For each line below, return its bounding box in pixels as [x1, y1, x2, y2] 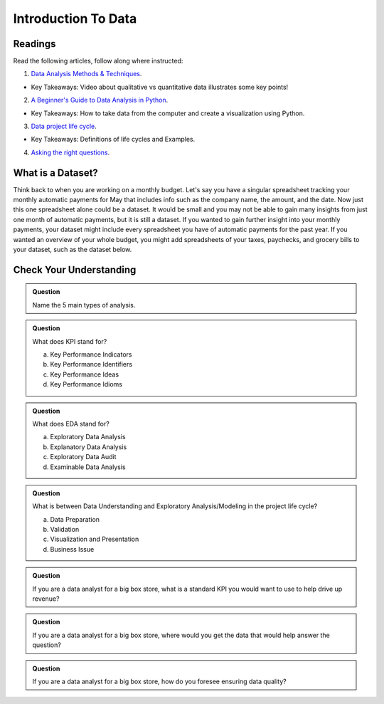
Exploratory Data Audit [50, 453, 117, 461]
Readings [13, 38, 56, 50]
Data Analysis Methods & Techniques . [31, 70, 142, 78]
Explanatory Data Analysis [50, 442, 127, 451]
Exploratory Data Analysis [50, 433, 126, 441]
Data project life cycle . [31, 122, 97, 131]
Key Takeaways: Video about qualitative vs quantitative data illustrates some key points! [31, 83, 289, 91]
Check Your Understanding [13, 263, 137, 275]
